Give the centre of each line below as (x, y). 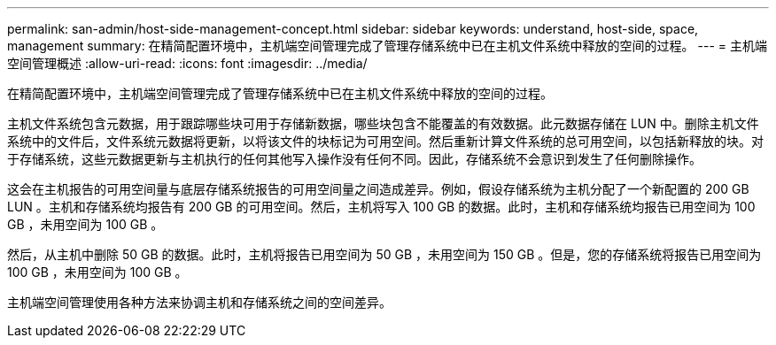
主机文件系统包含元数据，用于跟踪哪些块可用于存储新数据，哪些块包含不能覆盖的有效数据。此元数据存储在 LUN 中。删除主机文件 (383, 123)
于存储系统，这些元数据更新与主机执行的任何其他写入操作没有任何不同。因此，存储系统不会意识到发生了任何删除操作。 (354, 159)
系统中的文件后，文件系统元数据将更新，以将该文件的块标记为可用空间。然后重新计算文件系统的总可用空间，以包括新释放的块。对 (385, 141)
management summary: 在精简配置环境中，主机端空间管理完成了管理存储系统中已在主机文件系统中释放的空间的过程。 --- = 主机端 (387, 46)
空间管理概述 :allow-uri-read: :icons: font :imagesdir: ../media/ (187, 63)
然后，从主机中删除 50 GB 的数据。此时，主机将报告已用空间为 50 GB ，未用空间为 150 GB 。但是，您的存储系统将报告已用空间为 (384, 254)
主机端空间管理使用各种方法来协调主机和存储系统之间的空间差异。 (199, 302)
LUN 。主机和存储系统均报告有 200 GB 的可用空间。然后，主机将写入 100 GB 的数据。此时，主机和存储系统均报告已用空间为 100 (381, 207)
